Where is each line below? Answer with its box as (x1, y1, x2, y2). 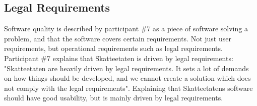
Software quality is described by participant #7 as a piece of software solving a (4, 23, 248, 34)
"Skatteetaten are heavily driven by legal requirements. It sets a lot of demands (4, 63, 249, 73)
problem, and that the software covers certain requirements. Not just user (4, 33, 231, 43)
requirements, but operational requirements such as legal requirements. (4, 43, 223, 54)
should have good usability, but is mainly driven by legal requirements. (4, 92, 223, 103)
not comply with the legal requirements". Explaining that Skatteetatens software (4, 82, 253, 93)
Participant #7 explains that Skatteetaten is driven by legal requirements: (4, 52, 233, 63)
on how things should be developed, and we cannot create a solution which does (4, 73, 251, 83)
